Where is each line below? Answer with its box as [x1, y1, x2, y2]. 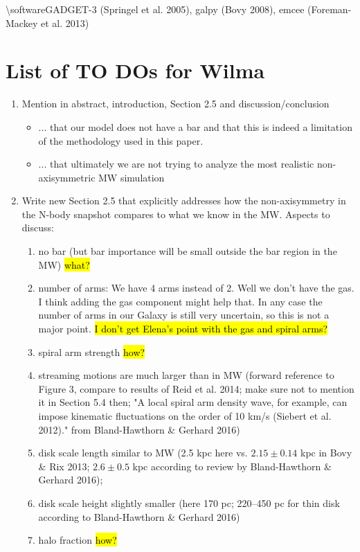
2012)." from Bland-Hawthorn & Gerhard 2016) [38, 422, 240, 436]
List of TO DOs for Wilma [6, 56, 265, 84]
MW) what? [38, 257, 90, 271]
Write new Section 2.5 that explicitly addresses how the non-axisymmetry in [21, 193, 346, 208]
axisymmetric [38, 170, 96, 184]
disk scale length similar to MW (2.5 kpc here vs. [38, 445, 248, 460]
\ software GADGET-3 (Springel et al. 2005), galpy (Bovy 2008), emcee [6, 2, 305, 16]
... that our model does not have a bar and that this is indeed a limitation [38, 119, 352, 134]
